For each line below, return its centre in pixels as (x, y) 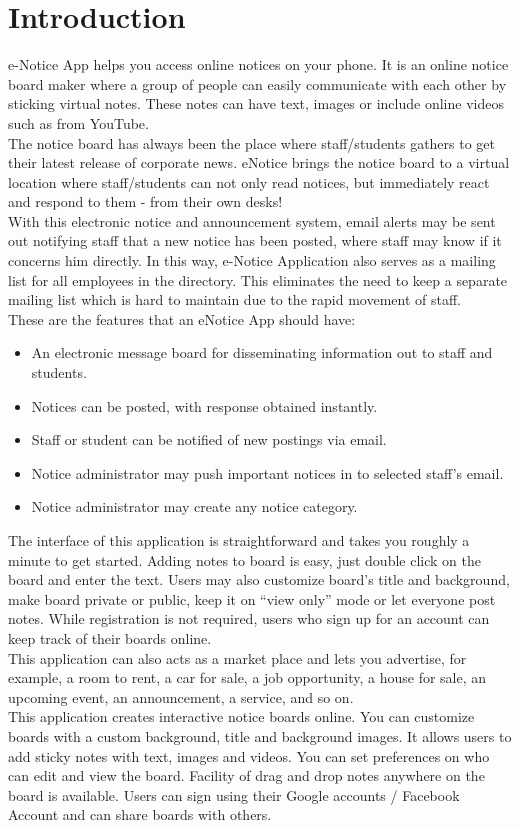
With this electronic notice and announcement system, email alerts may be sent (252, 220)
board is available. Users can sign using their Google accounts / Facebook (234, 794)
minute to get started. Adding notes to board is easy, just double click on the (244, 559)
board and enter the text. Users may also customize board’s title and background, (259, 579)
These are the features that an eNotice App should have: (182, 318)
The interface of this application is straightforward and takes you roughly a (239, 540)
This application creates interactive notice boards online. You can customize (241, 716)
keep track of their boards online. (110, 637)
